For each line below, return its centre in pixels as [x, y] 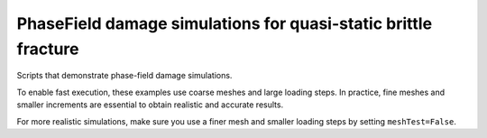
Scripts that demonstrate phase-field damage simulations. [124, 76]
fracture [48, 49]
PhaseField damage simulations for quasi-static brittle [225, 23]
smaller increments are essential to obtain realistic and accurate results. [150, 105]
